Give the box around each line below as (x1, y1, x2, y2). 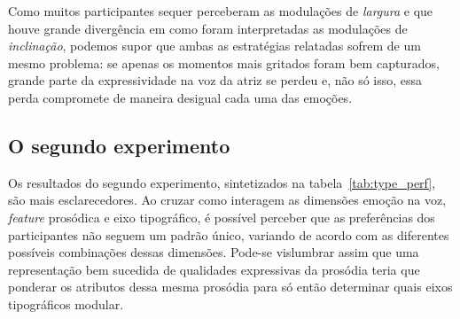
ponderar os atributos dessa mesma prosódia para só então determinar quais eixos (8, 277, 453, 296)
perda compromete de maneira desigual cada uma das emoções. (8, 88, 353, 106)
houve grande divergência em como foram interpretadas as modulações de (8, 19, 408, 37)
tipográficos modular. (8, 294, 124, 313)
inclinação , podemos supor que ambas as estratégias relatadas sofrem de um (8, 36, 421, 55)
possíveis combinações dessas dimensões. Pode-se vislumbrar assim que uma (8, 243, 419, 261)
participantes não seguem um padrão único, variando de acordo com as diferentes (8, 225, 449, 244)
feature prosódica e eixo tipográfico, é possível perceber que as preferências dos (8, 207, 435, 226)
